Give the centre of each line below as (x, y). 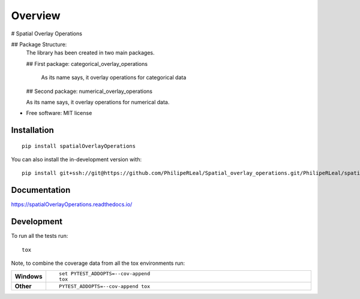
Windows (28, 277)
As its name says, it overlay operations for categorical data (114, 77)
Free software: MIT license (59, 113)
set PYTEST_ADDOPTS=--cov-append (104, 274)
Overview (36, 16)
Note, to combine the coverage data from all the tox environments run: (98, 263)
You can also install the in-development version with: (76, 159)
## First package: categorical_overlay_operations (87, 64)
